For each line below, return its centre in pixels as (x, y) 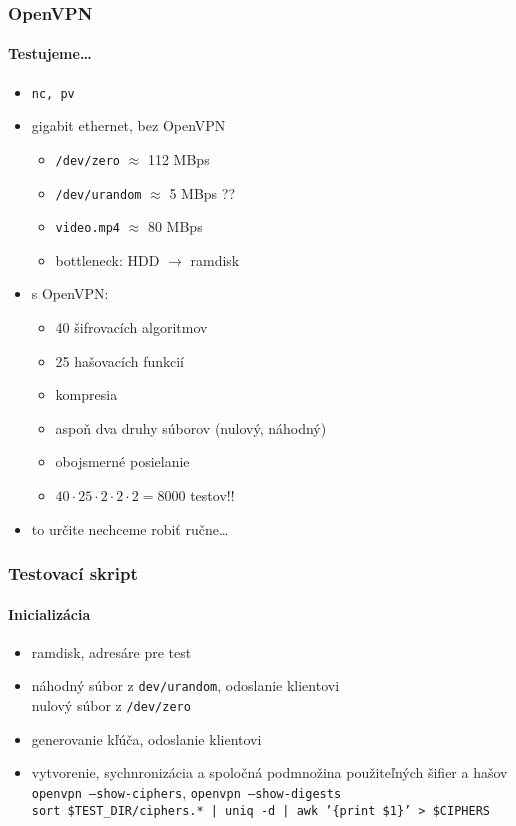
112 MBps (178, 158)
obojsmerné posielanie (122, 461)
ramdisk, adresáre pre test (111, 651)
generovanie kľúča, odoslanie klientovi (146, 738)
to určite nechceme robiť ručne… (130, 528)
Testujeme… (50, 53)
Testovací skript (73, 573)
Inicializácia (49, 613)
